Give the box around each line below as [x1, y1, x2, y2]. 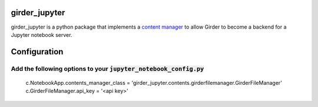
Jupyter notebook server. [11, 31, 72, 38]
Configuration [11, 47, 64, 57]
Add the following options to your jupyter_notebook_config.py [11, 64, 204, 73]
